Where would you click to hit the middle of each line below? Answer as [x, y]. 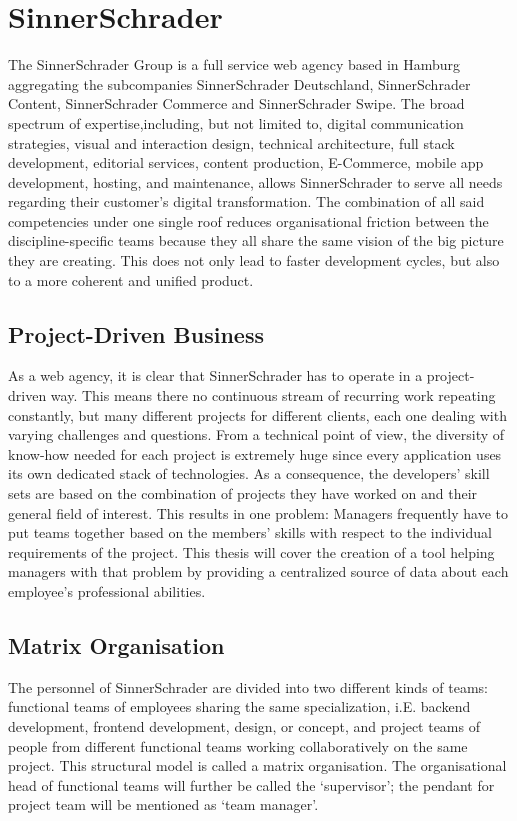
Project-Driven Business [136, 333]
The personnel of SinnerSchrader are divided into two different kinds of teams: [248, 686]
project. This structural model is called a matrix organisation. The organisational [257, 765]
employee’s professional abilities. [107, 590]
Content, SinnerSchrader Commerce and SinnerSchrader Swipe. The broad [236, 103]
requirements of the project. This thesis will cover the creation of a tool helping [251, 551]
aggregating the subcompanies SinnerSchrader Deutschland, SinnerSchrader [239, 83]
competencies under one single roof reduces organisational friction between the [248, 220]
